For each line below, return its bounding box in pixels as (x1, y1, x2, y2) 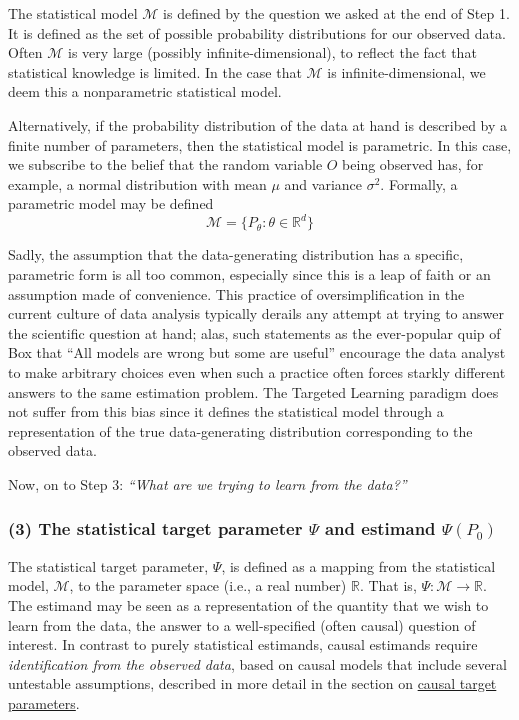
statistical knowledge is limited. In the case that (8, 61, 302, 82)
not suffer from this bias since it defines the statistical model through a (8, 401, 444, 422)
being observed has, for (342, 154, 484, 175)
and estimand (324, 516, 436, 541)
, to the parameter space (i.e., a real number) (69, 575, 347, 596)
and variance (284, 173, 363, 194)
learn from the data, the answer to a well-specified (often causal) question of (8, 614, 476, 635)
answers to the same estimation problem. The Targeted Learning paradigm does (8, 381, 499, 402)
